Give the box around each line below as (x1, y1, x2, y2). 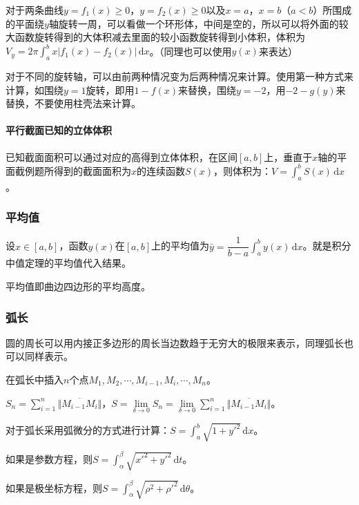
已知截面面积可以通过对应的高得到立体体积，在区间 (6, 149, 237, 164)
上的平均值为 (151, 238, 210, 253)
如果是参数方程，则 (6, 451, 93, 466)
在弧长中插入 (6, 372, 64, 387)
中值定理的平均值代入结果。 (6, 256, 131, 270)
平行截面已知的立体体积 (6, 123, 112, 137)
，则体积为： (213, 163, 272, 178)
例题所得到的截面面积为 (24, 163, 131, 178)
